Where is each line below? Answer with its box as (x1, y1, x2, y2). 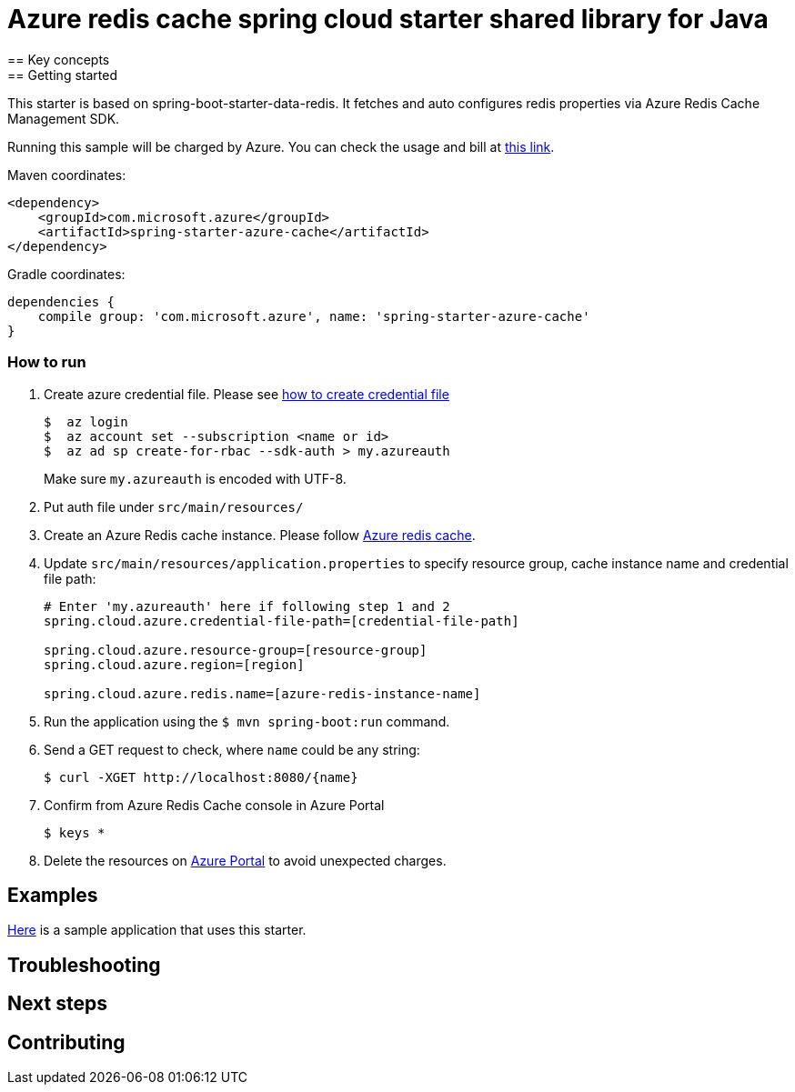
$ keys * (44, 825, 106, 840)
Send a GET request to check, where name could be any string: (44, 741, 420, 757)
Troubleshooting (7, 953, 161, 977)
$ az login (44, 414, 128, 429)
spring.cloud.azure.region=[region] (44, 656, 305, 672)
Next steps (7, 992, 107, 1016)
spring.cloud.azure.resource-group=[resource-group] (44, 642, 428, 657)
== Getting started (7, 66, 117, 83)
